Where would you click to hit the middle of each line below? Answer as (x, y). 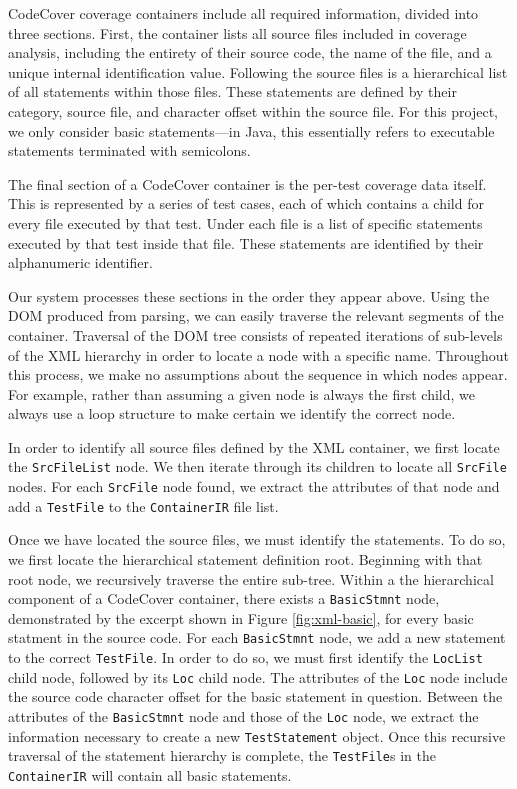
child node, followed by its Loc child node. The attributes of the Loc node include (258, 676)
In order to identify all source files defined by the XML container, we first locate (254, 446)
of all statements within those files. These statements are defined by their (232, 91)
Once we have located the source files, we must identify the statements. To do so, (257, 539)
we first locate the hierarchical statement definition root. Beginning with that (245, 559)
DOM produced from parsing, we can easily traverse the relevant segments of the (256, 315)
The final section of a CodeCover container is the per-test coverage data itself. (247, 183)
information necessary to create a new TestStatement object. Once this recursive (257, 735)
